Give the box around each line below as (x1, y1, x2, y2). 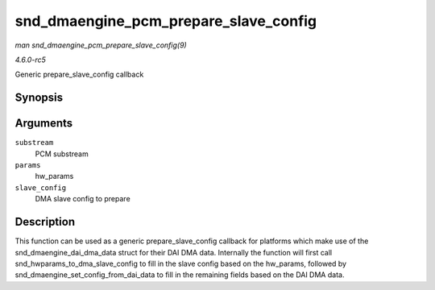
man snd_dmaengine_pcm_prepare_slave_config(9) (14, 40, 187, 50)
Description (14, 215, 76, 229)
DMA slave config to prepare (35, 194, 130, 204)
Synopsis (14, 91, 64, 105)
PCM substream (35, 149, 89, 159)
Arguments (14, 117, 73, 130)
